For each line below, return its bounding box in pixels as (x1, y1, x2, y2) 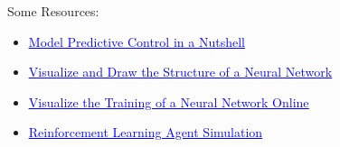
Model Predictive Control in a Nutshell (28, 32, 245, 51)
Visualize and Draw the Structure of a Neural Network (28, 62, 333, 81)
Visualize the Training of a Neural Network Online (28, 92, 309, 111)
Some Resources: (7, 2, 99, 20)
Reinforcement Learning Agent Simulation (28, 123, 263, 142)
